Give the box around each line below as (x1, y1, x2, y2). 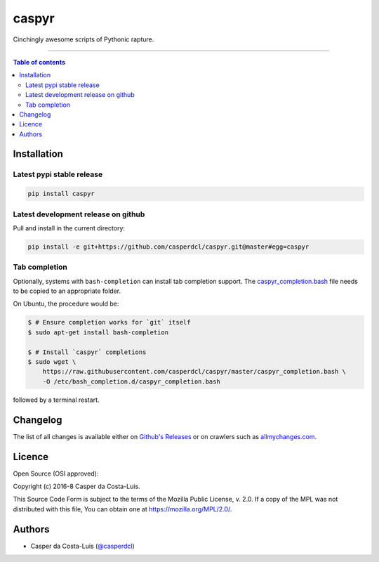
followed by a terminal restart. (13, 396, 100, 404)
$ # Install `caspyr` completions (27, 348, 147, 356)
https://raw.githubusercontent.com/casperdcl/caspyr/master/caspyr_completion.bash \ (42, 367, 347, 376)
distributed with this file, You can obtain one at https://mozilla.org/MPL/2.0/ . (13, 504, 232, 513)
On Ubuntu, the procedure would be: (13, 299, 119, 308)
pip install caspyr (27, 190, 95, 198)
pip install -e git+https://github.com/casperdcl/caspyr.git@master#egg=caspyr (27, 242, 310, 251)
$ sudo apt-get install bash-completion (27, 328, 168, 336)
